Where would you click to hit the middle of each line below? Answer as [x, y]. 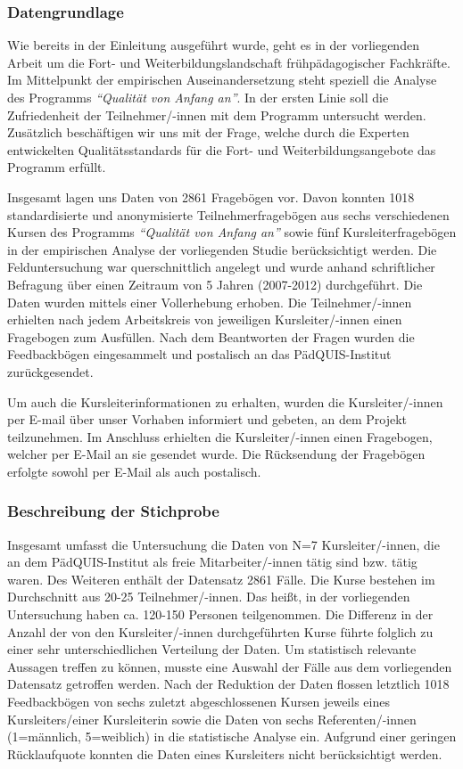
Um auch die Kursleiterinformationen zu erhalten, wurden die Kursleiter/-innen [225, 401]
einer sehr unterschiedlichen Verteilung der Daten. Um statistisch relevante [212, 649]
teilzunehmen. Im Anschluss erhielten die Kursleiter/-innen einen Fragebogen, [220, 436]
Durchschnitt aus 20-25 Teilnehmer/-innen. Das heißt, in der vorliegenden [209, 597]
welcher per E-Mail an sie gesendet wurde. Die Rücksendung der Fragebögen [216, 454]
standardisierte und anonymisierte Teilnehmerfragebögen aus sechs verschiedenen [228, 214]
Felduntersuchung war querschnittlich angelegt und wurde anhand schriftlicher [221, 267]
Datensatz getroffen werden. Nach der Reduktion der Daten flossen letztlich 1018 [228, 684]
